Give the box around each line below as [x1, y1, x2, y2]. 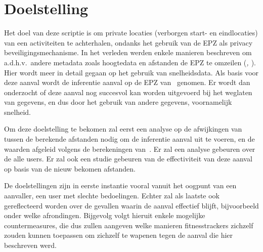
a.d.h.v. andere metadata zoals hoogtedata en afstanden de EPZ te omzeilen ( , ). [4, 57, 256, 67]
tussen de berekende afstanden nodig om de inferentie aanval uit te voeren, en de [4, 134, 255, 144]
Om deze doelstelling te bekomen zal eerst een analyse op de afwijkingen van [4, 123, 242, 134]
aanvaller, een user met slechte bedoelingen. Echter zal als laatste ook [4, 190, 220, 201]
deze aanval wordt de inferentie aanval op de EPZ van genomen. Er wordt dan [4, 77, 250, 88]
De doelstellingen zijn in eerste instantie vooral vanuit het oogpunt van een [4, 180, 237, 191]
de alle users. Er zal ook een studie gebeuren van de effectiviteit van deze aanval [4, 153, 252, 164]
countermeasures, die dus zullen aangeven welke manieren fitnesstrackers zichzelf [4, 220, 253, 230]
